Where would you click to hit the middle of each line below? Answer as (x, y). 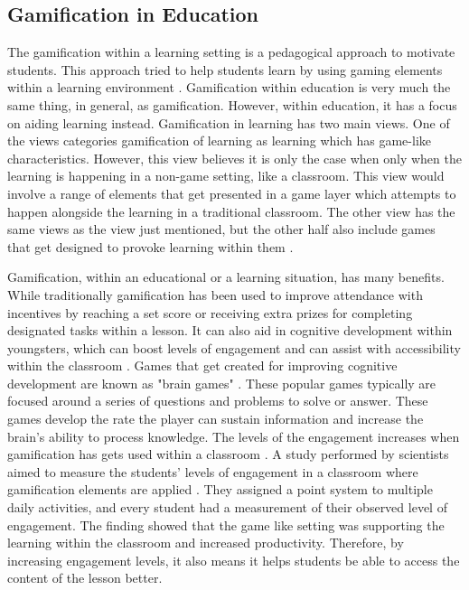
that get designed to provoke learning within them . (150, 246)
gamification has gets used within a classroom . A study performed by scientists (228, 454)
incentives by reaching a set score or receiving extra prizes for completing (210, 312)
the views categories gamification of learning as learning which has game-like (219, 140)
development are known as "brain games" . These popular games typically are (222, 383)
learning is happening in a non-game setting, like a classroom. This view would (226, 176)
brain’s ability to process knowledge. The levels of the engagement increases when (234, 436)
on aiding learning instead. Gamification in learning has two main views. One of (229, 122)
